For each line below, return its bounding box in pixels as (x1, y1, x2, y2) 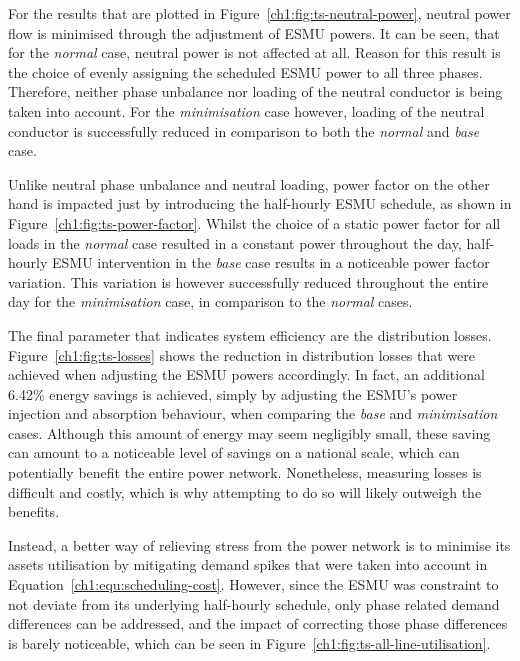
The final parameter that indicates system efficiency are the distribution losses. (8, 324, 492, 345)
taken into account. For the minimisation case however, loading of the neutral (8, 100, 485, 121)
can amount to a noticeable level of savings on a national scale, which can (8, 442, 460, 463)
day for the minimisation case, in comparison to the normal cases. (8, 291, 413, 312)
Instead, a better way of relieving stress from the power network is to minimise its (8, 534, 511, 555)
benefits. (8, 501, 60, 522)
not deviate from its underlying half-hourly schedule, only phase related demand (8, 593, 500, 614)
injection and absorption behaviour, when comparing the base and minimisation (8, 403, 498, 424)
